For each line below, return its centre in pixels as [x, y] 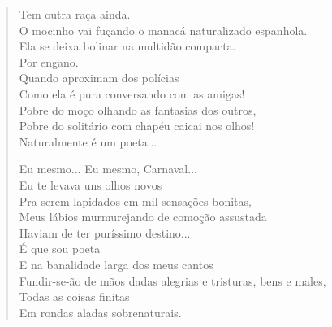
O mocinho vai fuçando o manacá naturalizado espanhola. [163, 30]
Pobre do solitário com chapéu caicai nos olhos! [137, 126]
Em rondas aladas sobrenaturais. [100, 312]
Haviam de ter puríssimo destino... [105, 232]
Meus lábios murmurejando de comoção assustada [143, 217]
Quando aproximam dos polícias [99, 78]
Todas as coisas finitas [74, 296]
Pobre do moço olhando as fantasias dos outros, [138, 109]
